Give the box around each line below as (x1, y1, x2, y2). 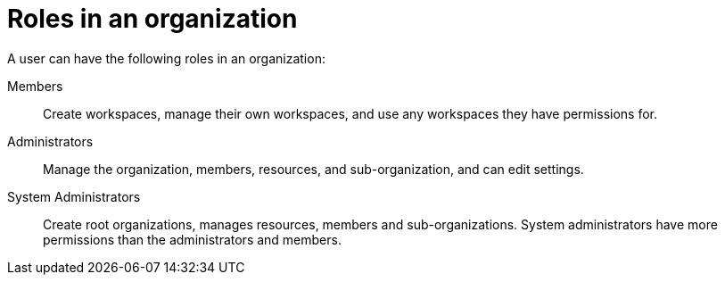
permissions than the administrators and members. (43, 231, 342, 247)
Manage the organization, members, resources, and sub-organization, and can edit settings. (43, 161, 584, 177)
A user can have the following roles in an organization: (7, 50, 325, 66)
